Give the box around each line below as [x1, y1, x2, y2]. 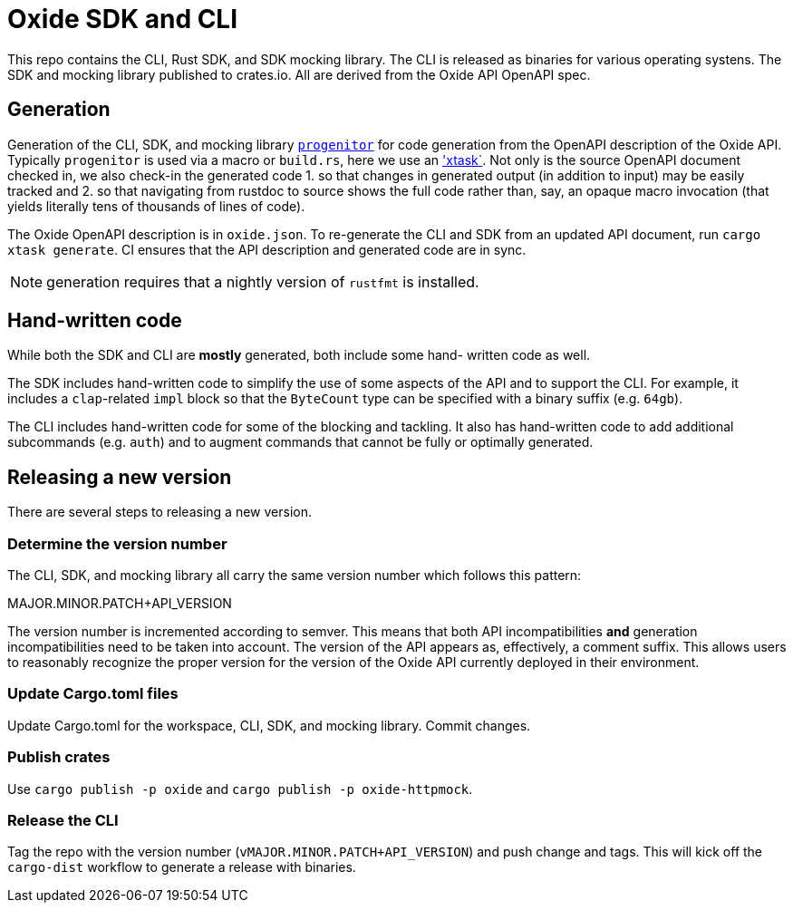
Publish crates [7, 748, 111, 767]
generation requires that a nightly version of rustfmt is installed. [46, 272, 479, 291]
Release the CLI [7, 810, 119, 829]
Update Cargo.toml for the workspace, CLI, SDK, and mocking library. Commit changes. [7, 717, 531, 733]
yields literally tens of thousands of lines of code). [7, 198, 305, 214]
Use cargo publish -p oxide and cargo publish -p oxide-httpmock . [7, 780, 473, 797]
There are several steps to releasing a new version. [7, 504, 312, 520]
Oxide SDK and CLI [7, 4, 238, 34]
